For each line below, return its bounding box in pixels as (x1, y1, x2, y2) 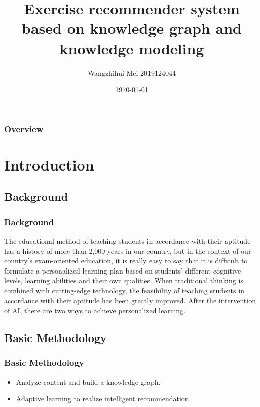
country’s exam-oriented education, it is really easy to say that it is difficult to (4, 255, 248, 266)
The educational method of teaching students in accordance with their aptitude (4, 235, 251, 246)
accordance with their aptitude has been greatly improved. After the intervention (4, 295, 256, 306)
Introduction (4, 154, 94, 175)
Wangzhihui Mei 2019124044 (87, 67, 176, 78)
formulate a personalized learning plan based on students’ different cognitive (4, 265, 241, 276)
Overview (4, 122, 44, 135)
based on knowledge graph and (22, 18, 242, 39)
